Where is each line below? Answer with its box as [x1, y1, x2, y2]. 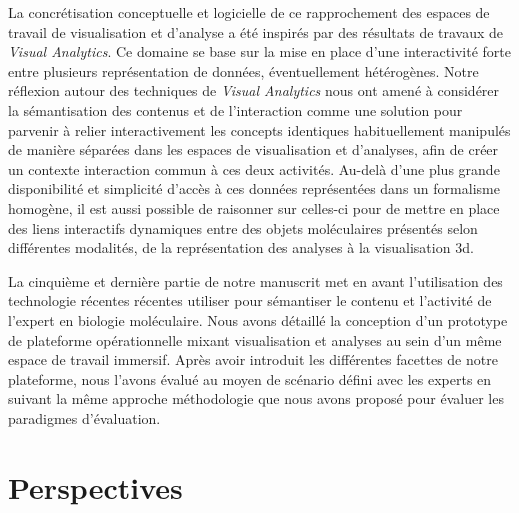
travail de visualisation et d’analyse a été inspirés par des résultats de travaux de [8, 21, 504, 42]
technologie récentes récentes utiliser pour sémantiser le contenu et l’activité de [8, 290, 492, 311]
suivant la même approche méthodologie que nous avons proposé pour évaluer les [8, 388, 504, 409]
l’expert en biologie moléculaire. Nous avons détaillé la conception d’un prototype [8, 309, 508, 330]
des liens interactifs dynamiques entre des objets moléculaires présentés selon [8, 217, 478, 238]
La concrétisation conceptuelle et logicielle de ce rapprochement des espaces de [8, 2, 490, 22]
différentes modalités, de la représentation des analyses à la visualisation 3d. [8, 237, 474, 258]
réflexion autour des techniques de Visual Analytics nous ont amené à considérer [8, 80, 500, 101]
